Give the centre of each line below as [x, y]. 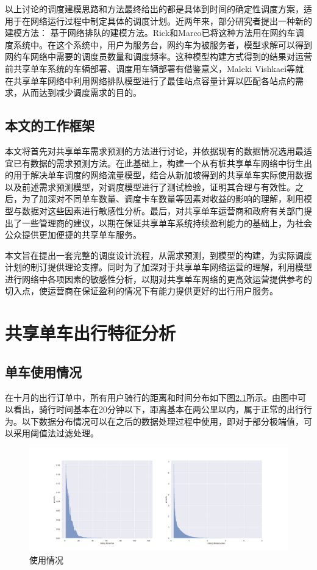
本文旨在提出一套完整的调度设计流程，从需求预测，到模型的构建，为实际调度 [158, 255]
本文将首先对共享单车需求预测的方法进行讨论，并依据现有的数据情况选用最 [154, 150]
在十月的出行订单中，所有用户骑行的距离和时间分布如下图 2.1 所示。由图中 [151, 397]
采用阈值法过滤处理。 [56, 433]
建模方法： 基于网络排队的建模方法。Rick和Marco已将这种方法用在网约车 [150, 33]
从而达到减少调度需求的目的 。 [81, 92]
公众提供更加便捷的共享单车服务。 [73, 235]
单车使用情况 [43, 371]
